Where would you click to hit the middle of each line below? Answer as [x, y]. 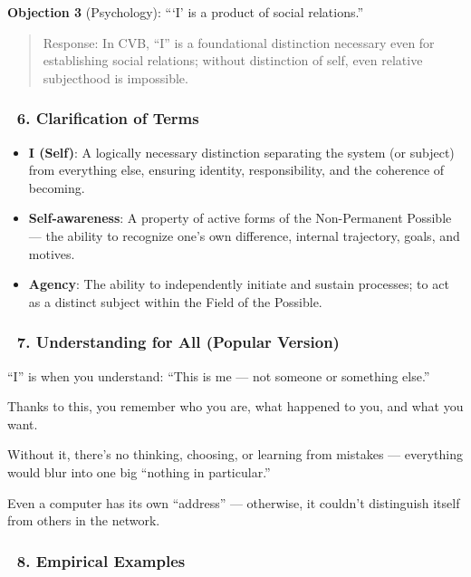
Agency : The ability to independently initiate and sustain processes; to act [239, 284]
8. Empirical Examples [101, 560]
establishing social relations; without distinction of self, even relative [233, 60]
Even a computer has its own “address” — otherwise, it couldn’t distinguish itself [234, 502]
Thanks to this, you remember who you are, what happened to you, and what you [235, 406]
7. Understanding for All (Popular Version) [178, 342]
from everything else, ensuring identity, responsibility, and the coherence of [236, 170]
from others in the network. [84, 520]
